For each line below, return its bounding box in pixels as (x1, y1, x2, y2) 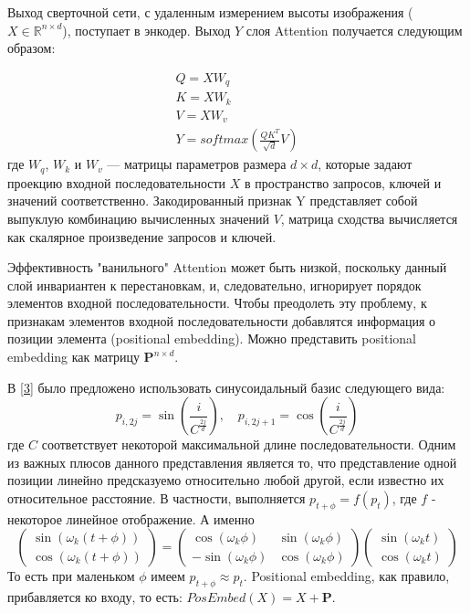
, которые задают (318, 154, 413, 174)
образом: (7, 38, 56, 58)
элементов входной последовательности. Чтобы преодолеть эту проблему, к (7, 293, 427, 312)
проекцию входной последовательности (7, 173, 226, 192)
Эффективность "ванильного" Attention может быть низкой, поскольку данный (7, 258, 447, 277)
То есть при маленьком (7, 566, 135, 586)
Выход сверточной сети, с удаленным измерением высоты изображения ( (7, 3, 413, 21)
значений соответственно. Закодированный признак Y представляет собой (7, 191, 418, 210)
